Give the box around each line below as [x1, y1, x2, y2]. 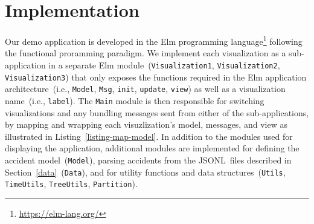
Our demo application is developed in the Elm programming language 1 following [5, 33, 303, 47]
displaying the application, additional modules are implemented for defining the [5, 142, 300, 154]
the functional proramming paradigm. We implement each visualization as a [5, 47, 286, 59]
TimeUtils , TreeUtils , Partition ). [5, 177, 138, 190]
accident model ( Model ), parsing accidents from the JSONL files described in [5, 153, 292, 166]
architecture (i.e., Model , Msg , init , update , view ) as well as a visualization [5, 82, 286, 95]
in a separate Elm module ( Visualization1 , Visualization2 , [48, 58, 280, 71]
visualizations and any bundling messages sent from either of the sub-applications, [5, 106, 309, 119]
